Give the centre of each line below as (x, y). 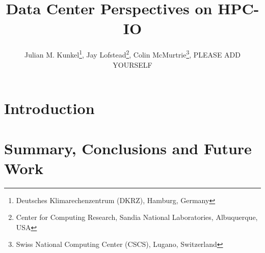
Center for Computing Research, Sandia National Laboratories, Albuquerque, (137, 217)
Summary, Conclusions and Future (128, 148)
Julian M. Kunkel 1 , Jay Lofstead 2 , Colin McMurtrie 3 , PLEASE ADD (132, 54)
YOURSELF (132, 64)
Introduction (49, 108)
